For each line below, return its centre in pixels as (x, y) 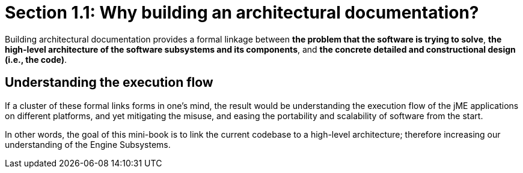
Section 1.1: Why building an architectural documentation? (242, 13)
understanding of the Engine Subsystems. (88, 144)
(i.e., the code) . (36, 59)
